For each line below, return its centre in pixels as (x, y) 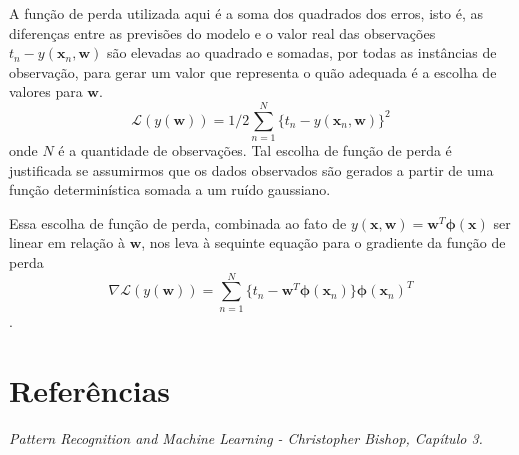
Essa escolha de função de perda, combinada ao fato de (178, 222)
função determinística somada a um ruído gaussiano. (170, 189)
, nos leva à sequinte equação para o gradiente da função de (323, 242)
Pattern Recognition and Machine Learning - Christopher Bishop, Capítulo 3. (246, 437)
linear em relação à (67, 242)
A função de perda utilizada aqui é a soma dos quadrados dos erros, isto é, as (246, 13)
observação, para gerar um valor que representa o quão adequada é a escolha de (253, 71)
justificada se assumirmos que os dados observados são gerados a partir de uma (251, 169)
